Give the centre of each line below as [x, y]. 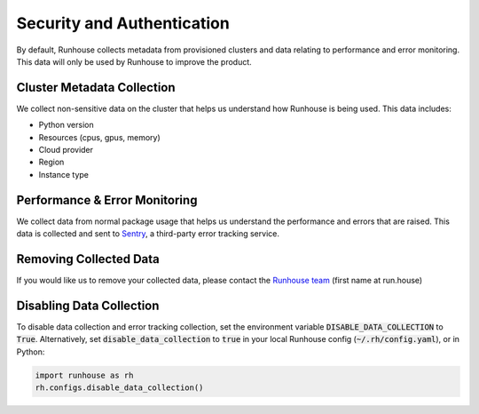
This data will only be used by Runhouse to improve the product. [134, 61]
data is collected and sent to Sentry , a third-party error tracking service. [148, 234]
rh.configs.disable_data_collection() [119, 388]
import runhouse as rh [84, 375]
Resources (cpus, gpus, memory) [100, 137]
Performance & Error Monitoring [107, 200]
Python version [66, 125]
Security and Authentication [123, 23]
